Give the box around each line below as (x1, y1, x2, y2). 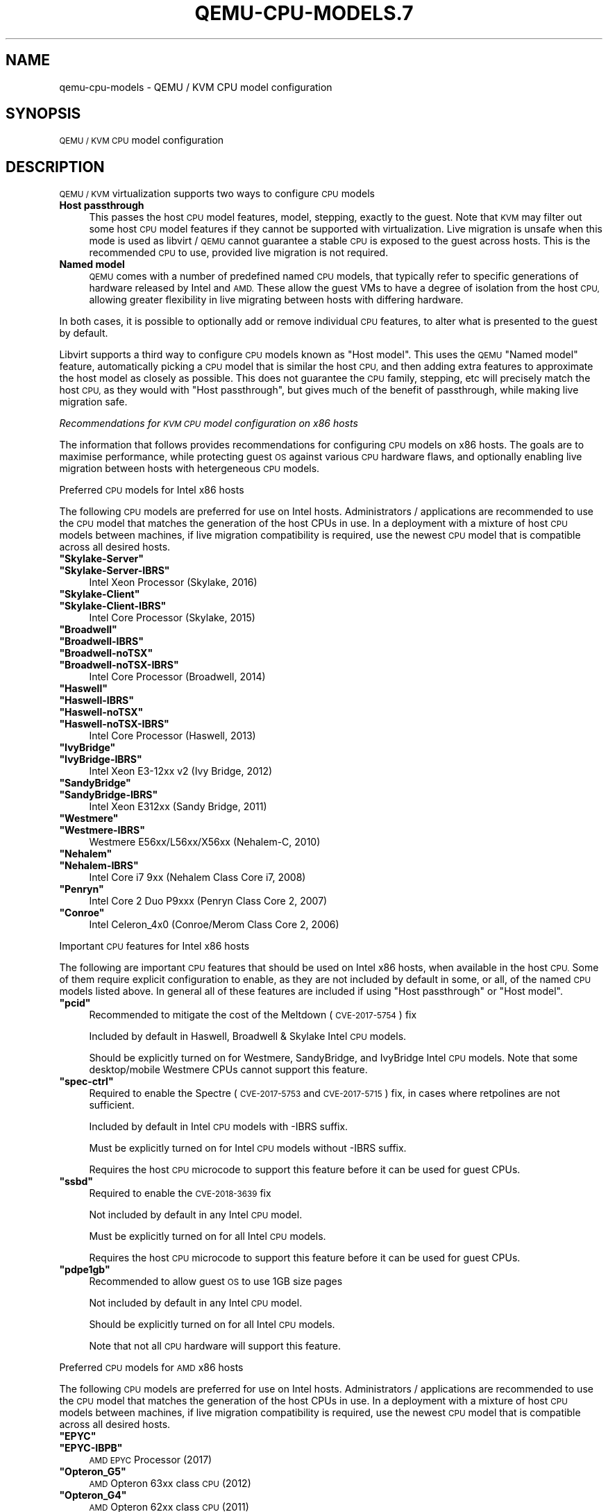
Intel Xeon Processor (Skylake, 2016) (89, 576, 257, 589)
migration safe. (59, 396, 128, 408)
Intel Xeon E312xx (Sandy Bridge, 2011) (89, 800, 267, 813)
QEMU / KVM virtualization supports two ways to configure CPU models (59, 187, 375, 200)
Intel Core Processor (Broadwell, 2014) (89, 671, 266, 683)
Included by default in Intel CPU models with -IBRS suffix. (89, 1120, 348, 1133)
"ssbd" (59, 1175, 94, 1188)
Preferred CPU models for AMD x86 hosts (59, 1361, 244, 1374)
